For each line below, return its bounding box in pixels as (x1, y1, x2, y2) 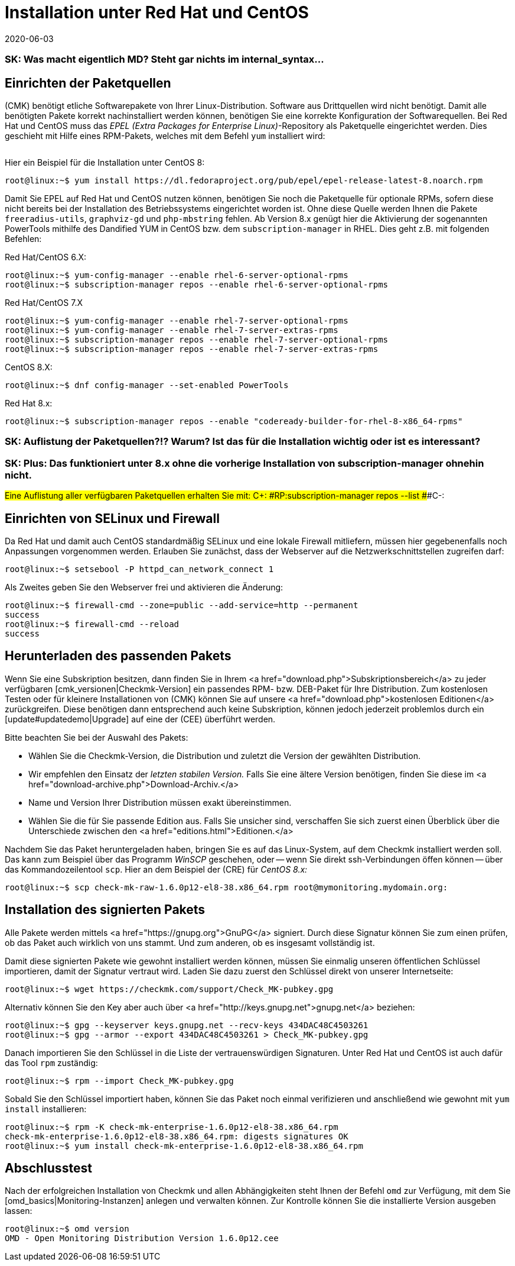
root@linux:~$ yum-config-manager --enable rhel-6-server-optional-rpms (5, 270, 348, 280)
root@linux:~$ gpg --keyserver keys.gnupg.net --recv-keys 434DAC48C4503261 (5, 1020, 369, 1030)
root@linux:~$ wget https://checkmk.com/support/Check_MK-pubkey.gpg (5, 984, 334, 994)
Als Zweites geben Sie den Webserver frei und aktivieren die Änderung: (5, 582, 283, 592)
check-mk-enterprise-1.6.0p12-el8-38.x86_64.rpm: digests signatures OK (5, 1131, 348, 1141)
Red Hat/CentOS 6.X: (5, 251, 87, 262)
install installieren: (5, 1103, 87, 1114)
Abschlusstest (5, 1161, 92, 1176)
